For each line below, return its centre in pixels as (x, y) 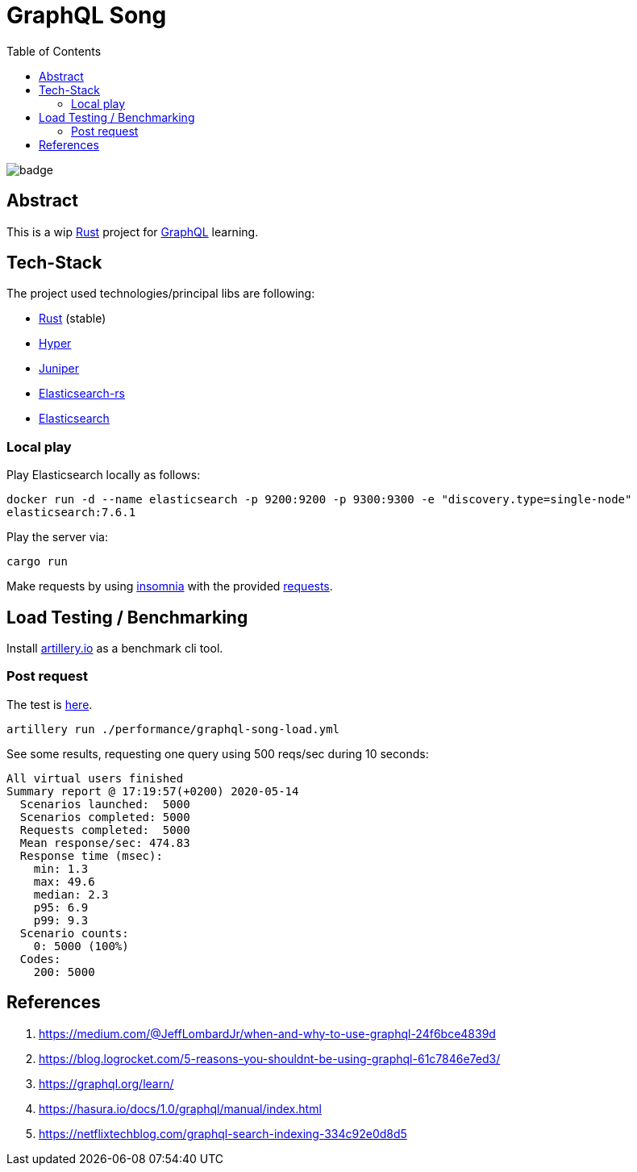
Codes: (40, 959)
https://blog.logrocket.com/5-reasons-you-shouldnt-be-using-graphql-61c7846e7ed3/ (270, 1058)
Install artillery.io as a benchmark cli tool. (115, 649)
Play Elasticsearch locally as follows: (104, 475)
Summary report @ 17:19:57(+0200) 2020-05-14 (153, 791)
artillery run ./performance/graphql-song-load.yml (173, 729)
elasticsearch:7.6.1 (71, 513)
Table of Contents (54, 51)
